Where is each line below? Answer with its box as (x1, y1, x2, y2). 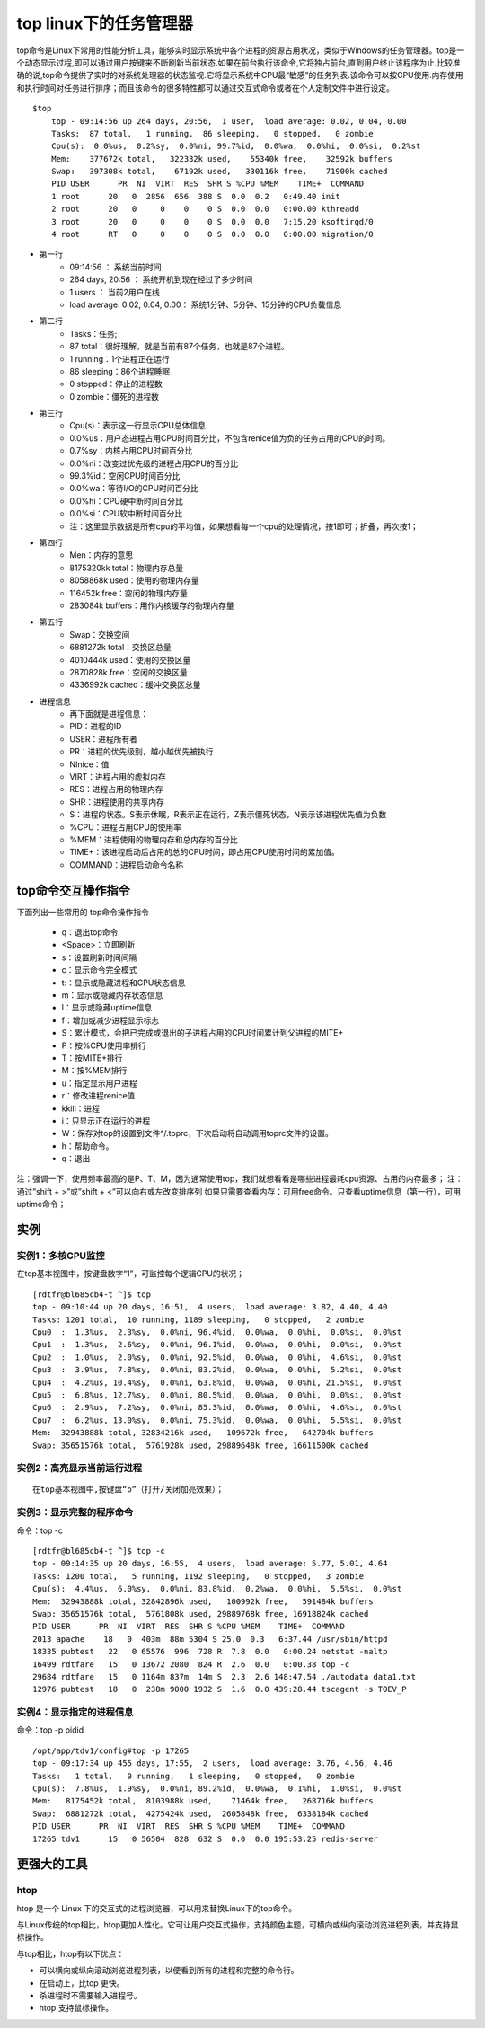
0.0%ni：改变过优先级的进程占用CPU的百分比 (69, 458, 238, 469)
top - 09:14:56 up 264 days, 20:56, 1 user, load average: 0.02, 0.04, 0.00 (50, 116, 407, 126)
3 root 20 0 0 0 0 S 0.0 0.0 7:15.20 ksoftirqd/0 (50, 216, 374, 226)
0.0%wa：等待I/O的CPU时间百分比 (69, 483, 199, 494)
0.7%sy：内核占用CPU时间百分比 (69, 445, 193, 456)
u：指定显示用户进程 (61, 1078, 138, 1089)
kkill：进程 (61, 1103, 101, 1114)
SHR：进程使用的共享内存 (69, 796, 165, 807)
